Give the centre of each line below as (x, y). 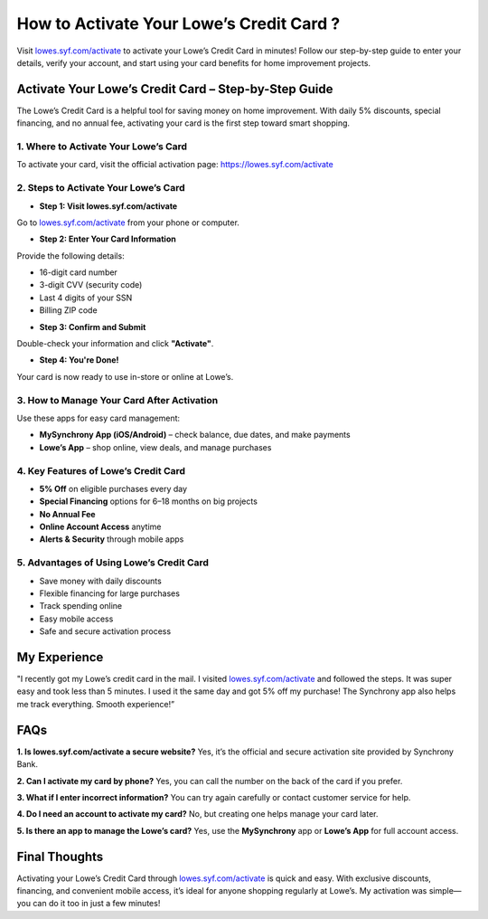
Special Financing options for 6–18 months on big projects (148, 501)
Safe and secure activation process (105, 631)
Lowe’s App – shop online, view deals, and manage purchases (155, 447)
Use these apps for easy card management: (99, 418)
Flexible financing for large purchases (110, 593)
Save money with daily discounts (100, 581)
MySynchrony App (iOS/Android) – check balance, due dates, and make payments (195, 435)
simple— (445, 890)
